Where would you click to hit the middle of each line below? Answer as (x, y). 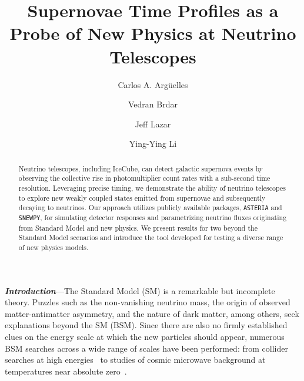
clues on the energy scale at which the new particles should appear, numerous (145, 336)
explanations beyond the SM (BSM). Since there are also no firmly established (146, 325)
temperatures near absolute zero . (66, 371)
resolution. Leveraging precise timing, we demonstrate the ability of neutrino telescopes (152, 188)
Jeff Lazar (153, 124)
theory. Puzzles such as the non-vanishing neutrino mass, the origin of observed (148, 302)
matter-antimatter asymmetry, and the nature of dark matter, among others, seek (152, 313)
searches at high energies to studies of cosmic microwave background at (135, 360)
